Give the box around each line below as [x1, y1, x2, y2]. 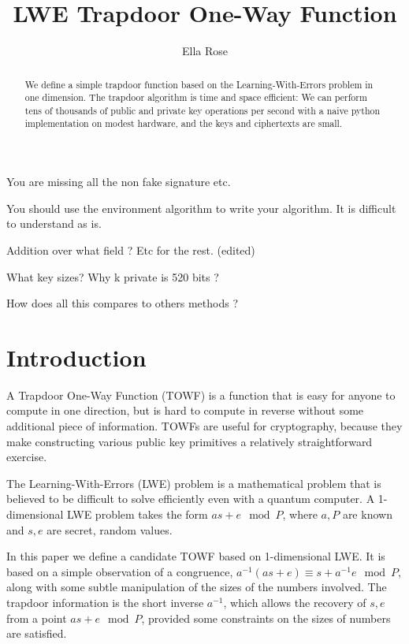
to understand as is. [6, 215, 102, 232]
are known [342, 505, 392, 522]
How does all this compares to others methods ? [6, 295, 239, 311]
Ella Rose [181, 43, 229, 59]
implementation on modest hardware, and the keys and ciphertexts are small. [24, 117, 343, 130]
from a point [6, 609, 67, 626]
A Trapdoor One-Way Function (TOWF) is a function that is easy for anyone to [6, 386, 396, 403]
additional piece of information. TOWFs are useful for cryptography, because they [6, 418, 403, 434]
